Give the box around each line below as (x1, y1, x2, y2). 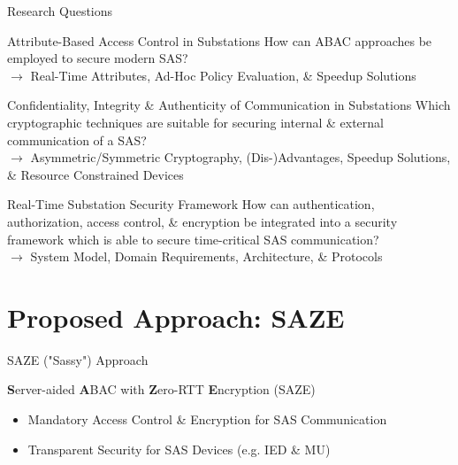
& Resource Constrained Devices (7, 165, 184, 183)
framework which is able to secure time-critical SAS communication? (7, 229, 379, 248)
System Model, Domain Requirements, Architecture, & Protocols (30, 247, 383, 266)
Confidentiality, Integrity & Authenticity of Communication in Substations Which (7, 96, 451, 114)
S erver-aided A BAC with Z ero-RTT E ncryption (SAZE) (7, 380, 316, 399)
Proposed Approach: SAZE (7, 298, 345, 335)
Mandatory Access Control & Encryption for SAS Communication (27, 410, 387, 429)
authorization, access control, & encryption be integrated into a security (7, 212, 398, 230)
